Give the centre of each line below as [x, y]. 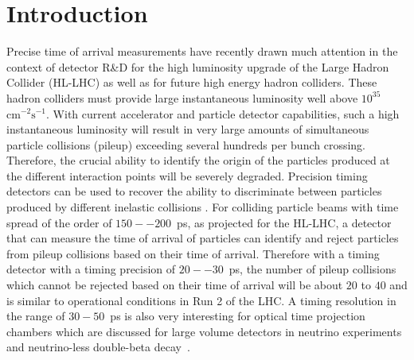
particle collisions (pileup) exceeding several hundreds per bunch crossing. [186, 144]
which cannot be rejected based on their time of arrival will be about [175, 285]
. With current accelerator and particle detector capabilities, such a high [223, 113]
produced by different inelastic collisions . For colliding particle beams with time [203, 207]
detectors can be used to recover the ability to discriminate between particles [194, 191]
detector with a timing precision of [91, 269]
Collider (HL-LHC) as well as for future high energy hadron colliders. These [192, 82]
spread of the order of [59, 222]
